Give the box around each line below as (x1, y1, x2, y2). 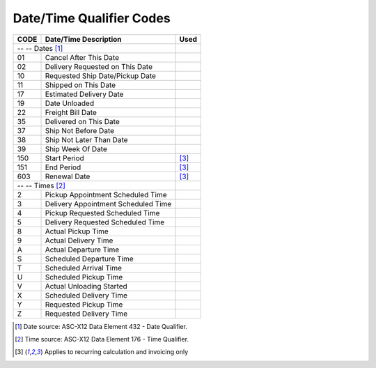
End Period (45, 162, 81, 172)
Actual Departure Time (45, 245, 120, 254)
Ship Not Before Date (45, 125, 115, 135)
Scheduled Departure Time (45, 254, 134, 263)
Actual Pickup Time (45, 227, 109, 236)
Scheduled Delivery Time (45, 290, 128, 300)
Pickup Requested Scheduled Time (45, 208, 160, 217)
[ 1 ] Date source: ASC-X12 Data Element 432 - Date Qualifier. (15, 322, 188, 330)
